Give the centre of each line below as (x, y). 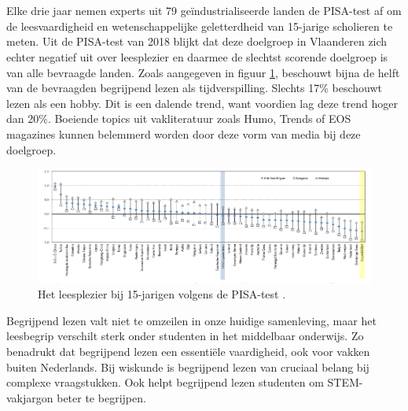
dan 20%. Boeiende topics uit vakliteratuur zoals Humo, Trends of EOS (179, 118)
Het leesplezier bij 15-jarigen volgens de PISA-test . (162, 294)
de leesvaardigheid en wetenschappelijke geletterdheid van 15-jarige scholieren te (200, 26)
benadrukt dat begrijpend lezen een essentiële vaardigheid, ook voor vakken (188, 352)
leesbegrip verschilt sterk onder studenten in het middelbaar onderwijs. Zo (185, 336)
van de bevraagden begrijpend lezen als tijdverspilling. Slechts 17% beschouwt (194, 88)
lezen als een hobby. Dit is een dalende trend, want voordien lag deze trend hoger (202, 103)
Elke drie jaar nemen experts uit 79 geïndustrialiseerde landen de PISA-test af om (204, 11)
